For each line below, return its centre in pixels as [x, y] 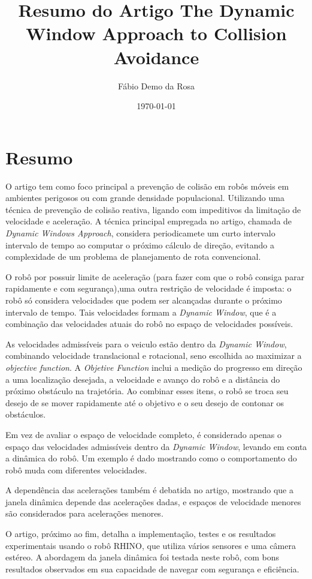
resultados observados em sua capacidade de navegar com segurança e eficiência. [152, 568]
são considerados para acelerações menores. [84, 513]
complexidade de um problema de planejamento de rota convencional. [133, 256]
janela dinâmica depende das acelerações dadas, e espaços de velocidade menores [153, 501]
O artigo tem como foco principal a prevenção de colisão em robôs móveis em [147, 186]
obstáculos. [26, 414]
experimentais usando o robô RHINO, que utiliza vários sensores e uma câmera [151, 545]
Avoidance [156, 57]
